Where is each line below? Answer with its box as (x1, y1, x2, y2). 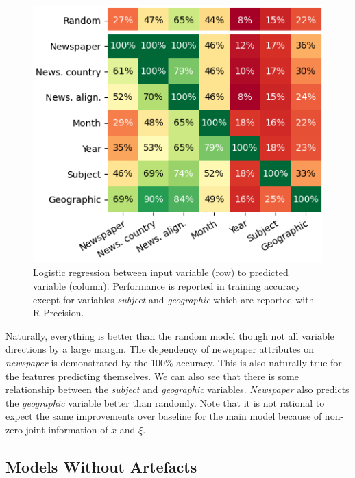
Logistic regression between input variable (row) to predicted (33, 265, 289, 279)
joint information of (25, 422, 108, 436)
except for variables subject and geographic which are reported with (33, 292, 315, 306)
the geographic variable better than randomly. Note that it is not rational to (5, 395, 325, 410)
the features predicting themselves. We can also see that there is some (5, 368, 299, 383)
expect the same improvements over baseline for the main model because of (5, 409, 322, 423)
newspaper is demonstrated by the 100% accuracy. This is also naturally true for (5, 355, 342, 369)
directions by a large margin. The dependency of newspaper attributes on (5, 342, 315, 356)
